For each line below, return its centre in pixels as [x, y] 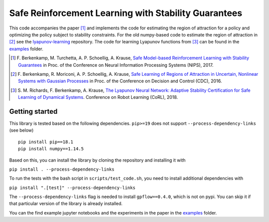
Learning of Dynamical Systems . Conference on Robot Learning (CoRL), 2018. [98, 97]
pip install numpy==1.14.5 [51, 149]
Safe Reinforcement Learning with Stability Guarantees [126, 13]
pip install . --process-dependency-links [62, 169]
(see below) [21, 130]
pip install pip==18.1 [46, 142]
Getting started [33, 111]
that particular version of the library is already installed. [66, 204]
